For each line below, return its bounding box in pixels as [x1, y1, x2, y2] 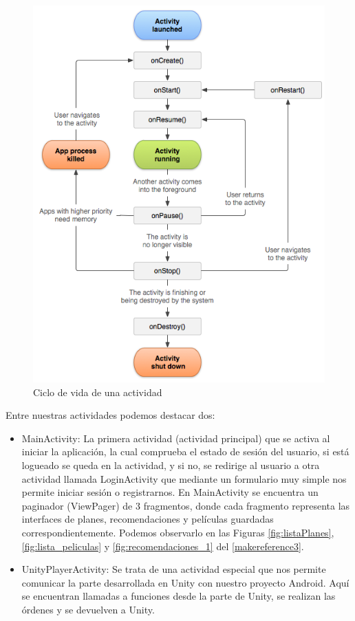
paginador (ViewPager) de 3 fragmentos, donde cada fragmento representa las [21, 498, 350, 512]
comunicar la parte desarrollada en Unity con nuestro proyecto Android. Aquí [21, 575, 349, 589]
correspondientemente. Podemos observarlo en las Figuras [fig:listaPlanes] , [21, 525, 334, 539]
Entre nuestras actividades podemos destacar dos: [6, 408, 215, 422]
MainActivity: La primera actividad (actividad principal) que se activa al [21, 431, 330, 445]
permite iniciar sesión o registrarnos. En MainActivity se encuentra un [21, 485, 319, 499]
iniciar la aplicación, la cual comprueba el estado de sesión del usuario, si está [21, 444, 349, 459]
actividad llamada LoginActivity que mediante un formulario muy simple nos [21, 471, 347, 486]
